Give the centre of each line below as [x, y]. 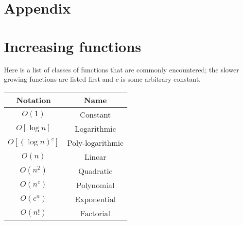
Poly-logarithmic [95, 142]
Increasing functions [73, 46]
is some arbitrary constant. [161, 79]
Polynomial [95, 185]
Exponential [95, 199]
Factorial [95, 213]
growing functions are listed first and [59, 79]
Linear [95, 156]
